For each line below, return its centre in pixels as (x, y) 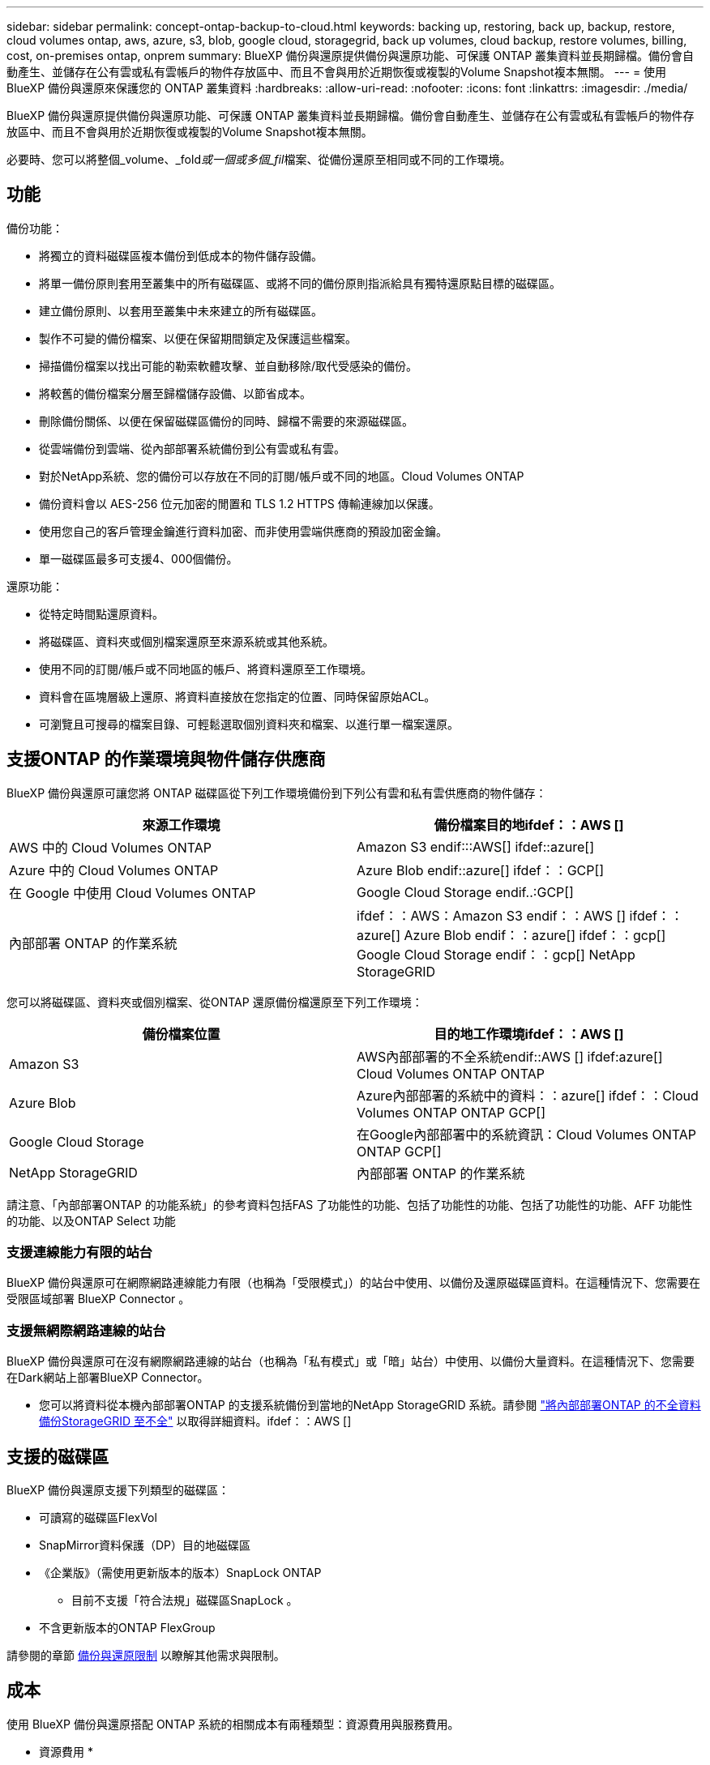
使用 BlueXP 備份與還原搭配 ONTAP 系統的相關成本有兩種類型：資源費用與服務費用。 (233, 1724)
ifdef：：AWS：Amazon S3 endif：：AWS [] (492, 915)
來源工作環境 (181, 825)
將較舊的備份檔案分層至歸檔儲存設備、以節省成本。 (175, 393)
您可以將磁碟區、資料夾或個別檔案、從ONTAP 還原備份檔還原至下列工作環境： (215, 1002)
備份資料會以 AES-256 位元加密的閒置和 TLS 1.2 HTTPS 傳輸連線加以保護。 (240, 503)
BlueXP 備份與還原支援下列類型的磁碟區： (118, 1490)
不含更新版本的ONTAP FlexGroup (127, 1628)
